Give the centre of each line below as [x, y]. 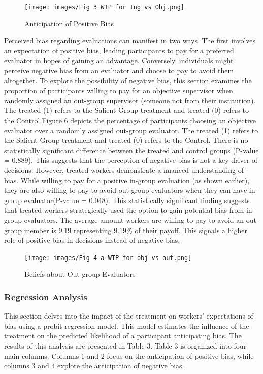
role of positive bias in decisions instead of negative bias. [92, 240]
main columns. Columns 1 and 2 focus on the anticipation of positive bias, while [129, 355]
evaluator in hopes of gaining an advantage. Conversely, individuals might [119, 60]
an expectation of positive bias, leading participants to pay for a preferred [119, 50]
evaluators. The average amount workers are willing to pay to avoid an [134, 220]
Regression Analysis [46, 296]
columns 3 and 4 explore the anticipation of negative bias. [94, 366]
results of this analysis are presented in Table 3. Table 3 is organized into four [125, 345]
